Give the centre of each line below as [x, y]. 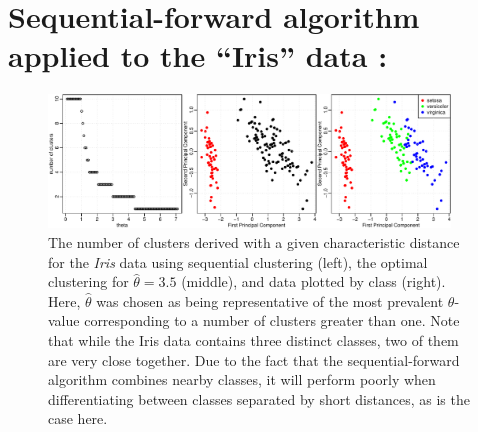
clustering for [88, 281]
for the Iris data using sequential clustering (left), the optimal [238, 261]
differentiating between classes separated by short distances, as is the [259, 398]
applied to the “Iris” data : [198, 55]
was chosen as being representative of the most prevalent [270, 300]
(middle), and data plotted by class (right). [313, 281]
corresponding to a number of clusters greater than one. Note [272, 320]
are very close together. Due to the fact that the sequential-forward [254, 359]
